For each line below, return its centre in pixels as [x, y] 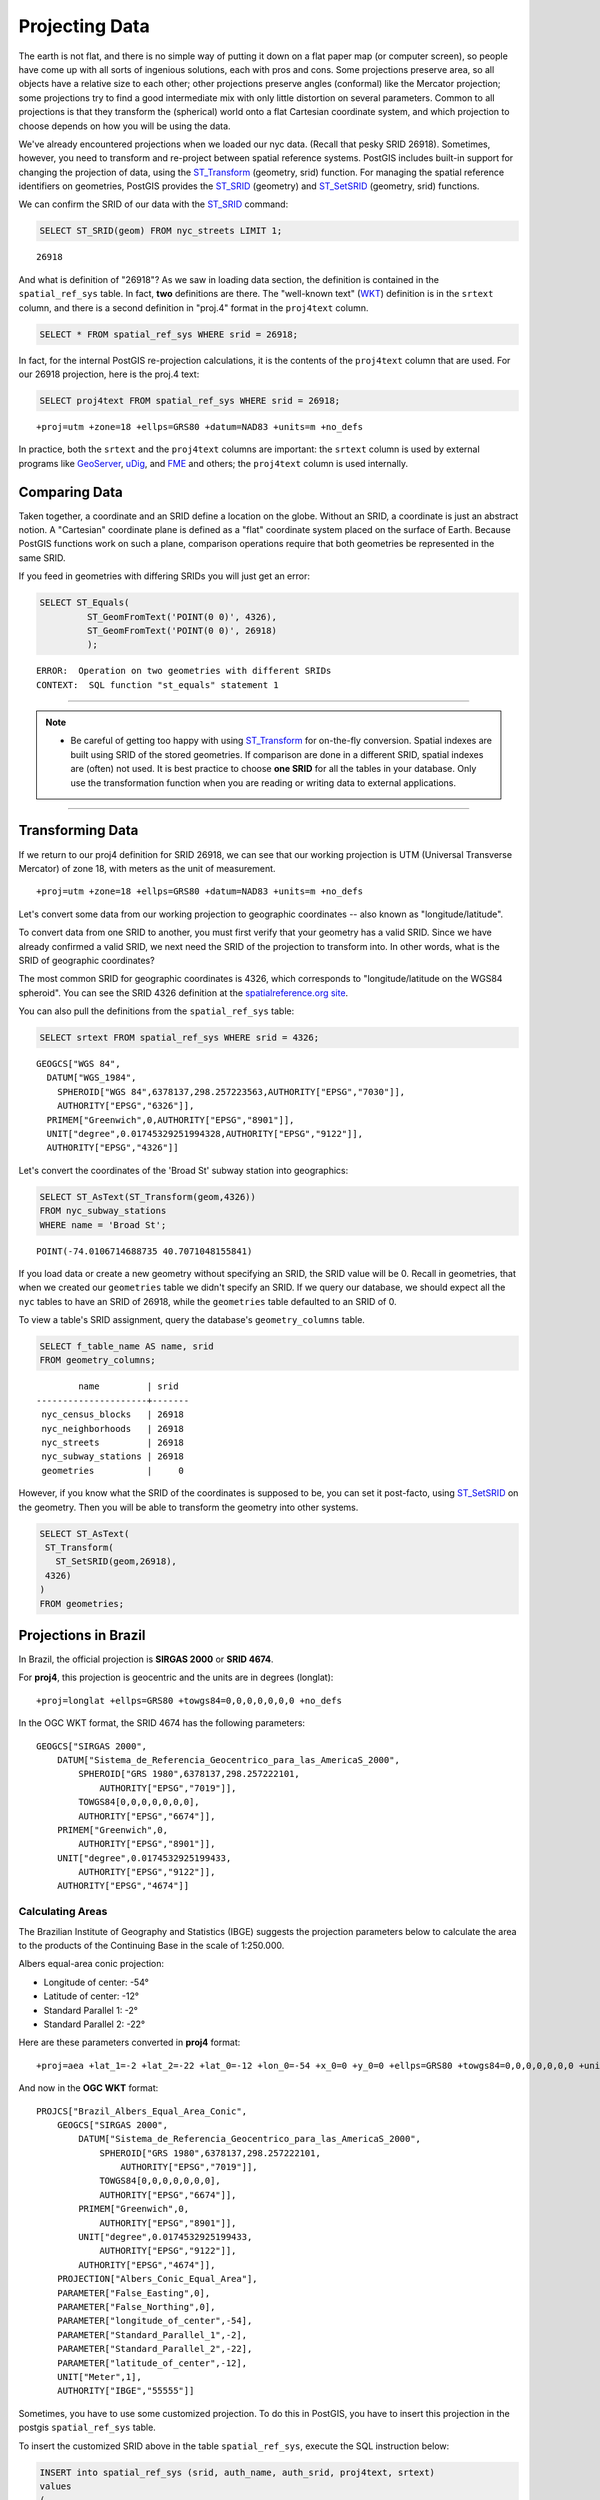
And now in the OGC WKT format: [88, 2088]
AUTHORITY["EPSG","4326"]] [112, 1148]
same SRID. [42, 557]
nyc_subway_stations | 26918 [113, 1456]
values [55, 2486]
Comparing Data [71, 491]
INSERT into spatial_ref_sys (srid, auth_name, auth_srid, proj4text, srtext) [237, 2472]
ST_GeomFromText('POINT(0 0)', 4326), [181, 616]
